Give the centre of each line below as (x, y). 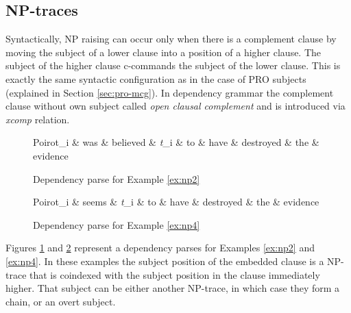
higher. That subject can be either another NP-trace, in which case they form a (173, 288)
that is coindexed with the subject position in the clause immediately (175, 274)
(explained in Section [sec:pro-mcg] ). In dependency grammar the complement (170, 92)
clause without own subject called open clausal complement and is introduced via (175, 106)
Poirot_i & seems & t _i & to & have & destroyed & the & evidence (176, 202)
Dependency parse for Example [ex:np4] (117, 224)
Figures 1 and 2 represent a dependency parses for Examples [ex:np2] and (160, 248)
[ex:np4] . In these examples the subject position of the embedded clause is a (165, 261)
